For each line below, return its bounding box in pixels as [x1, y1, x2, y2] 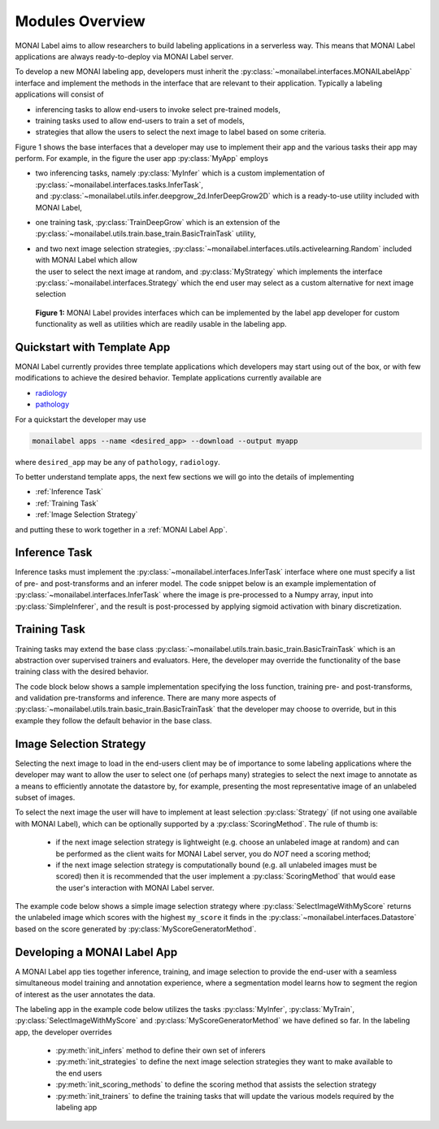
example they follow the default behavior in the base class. [15, 715, 212, 725]
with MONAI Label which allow [35, 255, 138, 265]
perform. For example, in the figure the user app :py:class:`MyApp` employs [15, 154, 268, 163]
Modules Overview [15, 12, 146, 30]
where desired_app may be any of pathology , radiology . [15, 457, 221, 467]
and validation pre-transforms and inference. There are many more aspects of [15, 693, 276, 703]
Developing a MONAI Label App [15, 945, 178, 959]
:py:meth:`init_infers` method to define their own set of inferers [55, 1045, 266, 1056]
